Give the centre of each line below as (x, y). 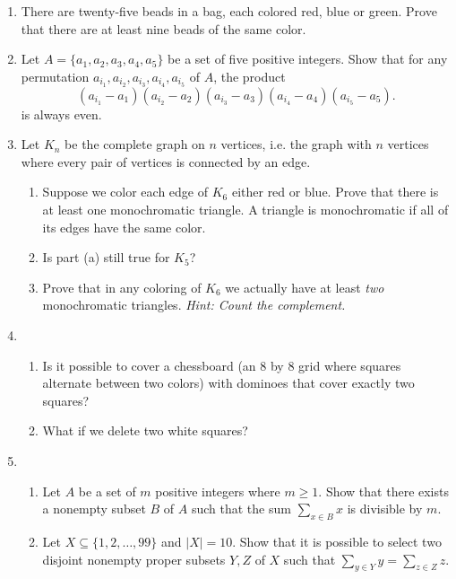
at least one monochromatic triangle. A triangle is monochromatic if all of (245, 210)
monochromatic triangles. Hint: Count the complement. (194, 305)
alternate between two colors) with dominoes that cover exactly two (228, 383)
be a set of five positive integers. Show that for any (308, 59)
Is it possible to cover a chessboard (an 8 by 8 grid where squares (222, 365)
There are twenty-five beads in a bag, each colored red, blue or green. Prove (229, 11)
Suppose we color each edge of (125, 192)
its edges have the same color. (124, 227)
